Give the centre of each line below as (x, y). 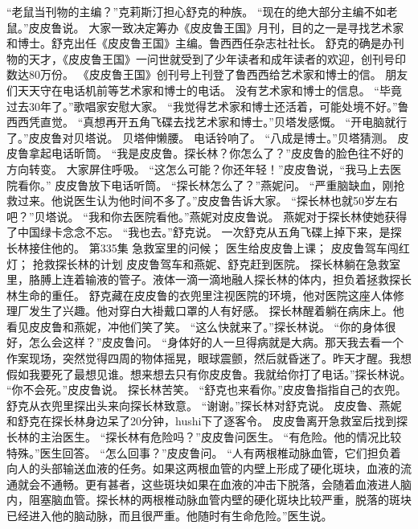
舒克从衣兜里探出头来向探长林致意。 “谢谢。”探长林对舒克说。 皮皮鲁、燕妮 (204, 405)
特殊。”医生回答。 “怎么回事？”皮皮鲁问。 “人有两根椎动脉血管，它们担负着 (204, 452)
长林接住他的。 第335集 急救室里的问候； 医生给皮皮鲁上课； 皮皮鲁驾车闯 (203, 247)
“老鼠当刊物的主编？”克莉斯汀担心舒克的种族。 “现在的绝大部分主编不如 (197, 11)
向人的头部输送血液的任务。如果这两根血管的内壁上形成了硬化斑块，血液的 (203, 468)
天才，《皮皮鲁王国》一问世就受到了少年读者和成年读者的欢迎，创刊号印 (217, 58)
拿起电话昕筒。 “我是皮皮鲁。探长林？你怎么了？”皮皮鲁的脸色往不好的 (216, 153)
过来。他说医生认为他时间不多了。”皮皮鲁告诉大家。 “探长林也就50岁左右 (207, 201)
